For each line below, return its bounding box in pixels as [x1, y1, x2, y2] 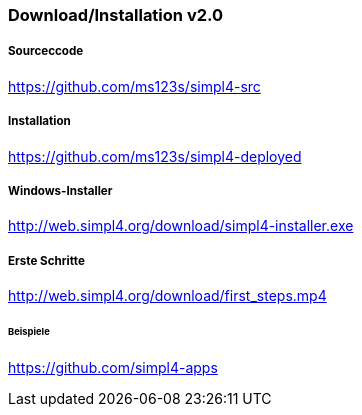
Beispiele [8, 325, 50, 337]
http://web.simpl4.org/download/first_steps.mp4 [8, 287, 327, 305]
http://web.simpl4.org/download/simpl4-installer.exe [8, 217, 354, 235]
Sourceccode [8, 44, 84, 59]
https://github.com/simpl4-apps [8, 358, 218, 376]
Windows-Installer [8, 183, 113, 198]
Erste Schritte [8, 253, 85, 268]
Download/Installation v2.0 [8, 5, 224, 25]
